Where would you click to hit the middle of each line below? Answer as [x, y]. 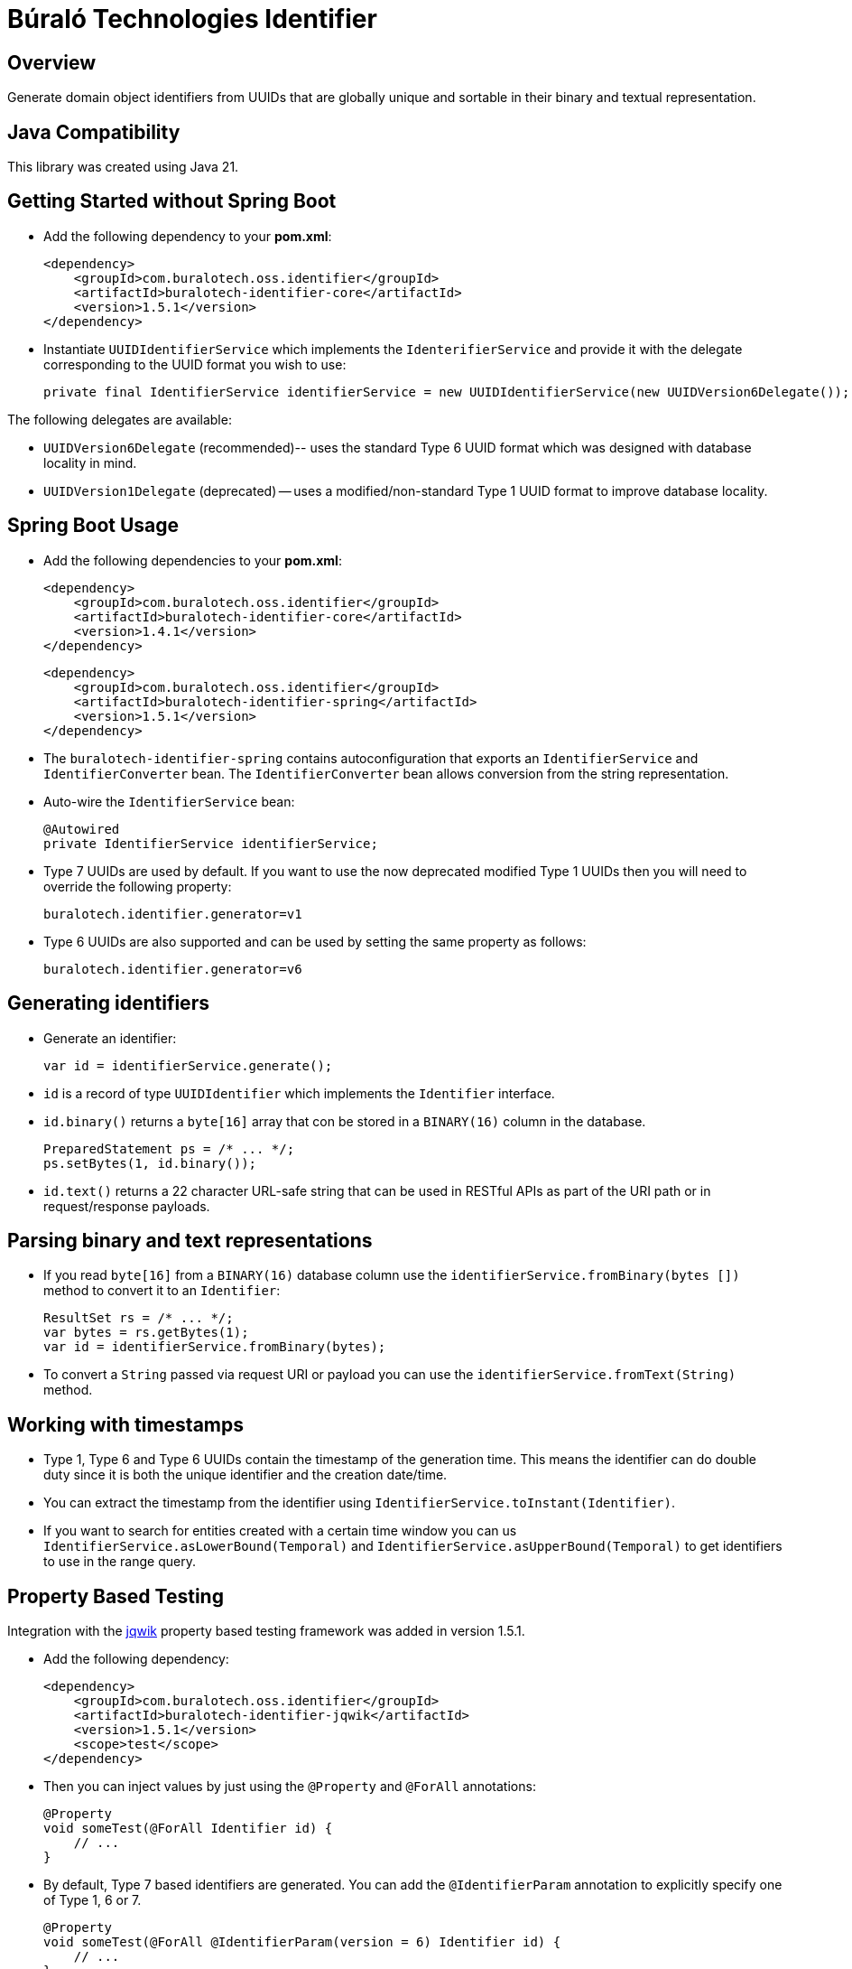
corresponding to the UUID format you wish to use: [195, 364]
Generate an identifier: [110, 1038]
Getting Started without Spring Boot [172, 201]
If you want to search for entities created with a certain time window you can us [280, 1531]
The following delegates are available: [120, 419]
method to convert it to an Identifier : [162, 1291]
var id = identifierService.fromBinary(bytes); [215, 1347]
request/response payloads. [127, 1206]
